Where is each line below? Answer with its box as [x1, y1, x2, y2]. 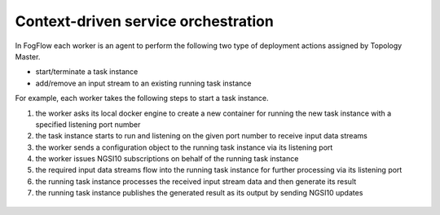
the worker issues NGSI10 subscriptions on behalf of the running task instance [35, 154, 299, 164]
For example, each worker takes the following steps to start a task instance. [15, 94, 269, 103]
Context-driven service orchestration [15, 12, 275, 30]
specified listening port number [35, 119, 141, 129]
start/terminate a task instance [35, 67, 139, 77]
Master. [15, 51, 41, 61]
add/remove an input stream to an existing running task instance [35, 78, 252, 88]
